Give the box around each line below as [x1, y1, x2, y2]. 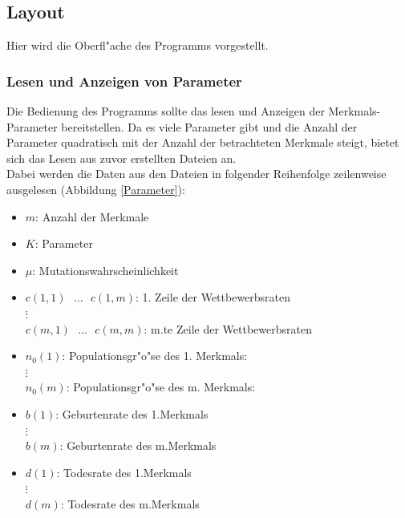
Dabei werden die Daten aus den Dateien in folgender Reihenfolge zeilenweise [6, 165, 387, 182]
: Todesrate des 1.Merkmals [56, 463, 192, 480]
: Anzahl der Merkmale [35, 208, 149, 225]
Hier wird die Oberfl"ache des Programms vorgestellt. [6, 37, 269, 54]
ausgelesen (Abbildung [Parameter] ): [6, 180, 185, 197]
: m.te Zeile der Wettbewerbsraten [144, 320, 312, 337]
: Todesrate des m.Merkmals [60, 495, 200, 512]
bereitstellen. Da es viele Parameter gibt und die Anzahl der [61, 118, 358, 135]
